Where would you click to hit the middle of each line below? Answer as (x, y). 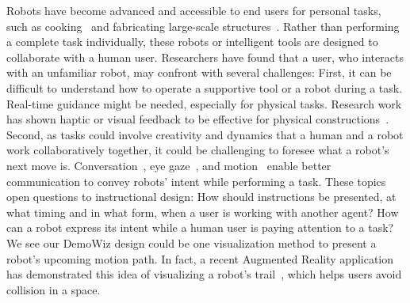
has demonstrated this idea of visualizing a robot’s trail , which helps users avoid (204, 274)
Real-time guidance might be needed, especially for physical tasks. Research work (204, 103)
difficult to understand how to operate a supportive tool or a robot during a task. (205, 87)
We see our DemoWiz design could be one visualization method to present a (192, 242)
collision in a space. (54, 289)
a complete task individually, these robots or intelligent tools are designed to (192, 42)
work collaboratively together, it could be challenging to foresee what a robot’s (198, 150)
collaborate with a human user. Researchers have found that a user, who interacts (205, 57)
